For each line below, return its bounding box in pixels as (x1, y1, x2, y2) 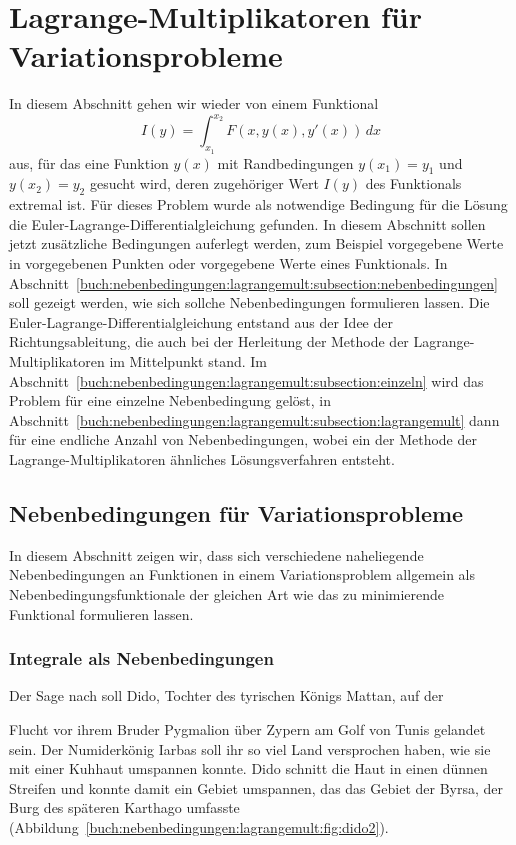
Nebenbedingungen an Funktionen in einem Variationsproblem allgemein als (9, 564, 475, 585)
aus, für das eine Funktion (9, 152, 169, 173)
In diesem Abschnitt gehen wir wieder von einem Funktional (9, 93, 379, 114)
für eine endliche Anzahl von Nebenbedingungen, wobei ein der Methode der (9, 429, 477, 450)
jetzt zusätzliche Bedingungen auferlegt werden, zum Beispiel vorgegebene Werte (9, 233, 504, 254)
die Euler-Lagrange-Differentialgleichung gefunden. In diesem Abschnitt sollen (9, 213, 486, 234)
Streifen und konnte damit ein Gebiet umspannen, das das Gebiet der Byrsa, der (9, 777, 503, 798)
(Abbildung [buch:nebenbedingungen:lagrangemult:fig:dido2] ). (9, 816, 389, 837)
